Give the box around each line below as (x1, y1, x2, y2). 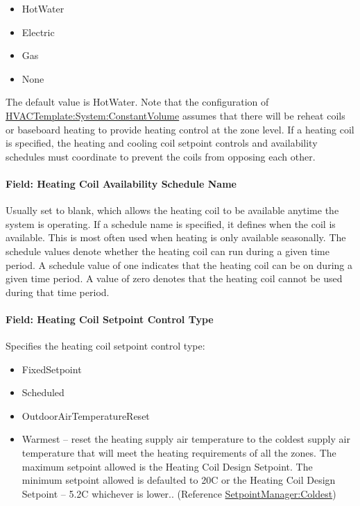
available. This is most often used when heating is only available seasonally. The (6, 230, 346, 245)
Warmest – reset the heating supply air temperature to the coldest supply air (22, 432, 350, 446)
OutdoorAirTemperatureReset (22, 408, 150, 423)
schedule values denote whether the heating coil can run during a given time (6, 243, 329, 258)
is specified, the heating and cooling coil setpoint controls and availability (6, 136, 318, 150)
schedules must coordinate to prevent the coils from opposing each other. (6, 149, 316, 163)
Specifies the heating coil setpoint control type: (6, 338, 205, 353)
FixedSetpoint (22, 361, 82, 376)
